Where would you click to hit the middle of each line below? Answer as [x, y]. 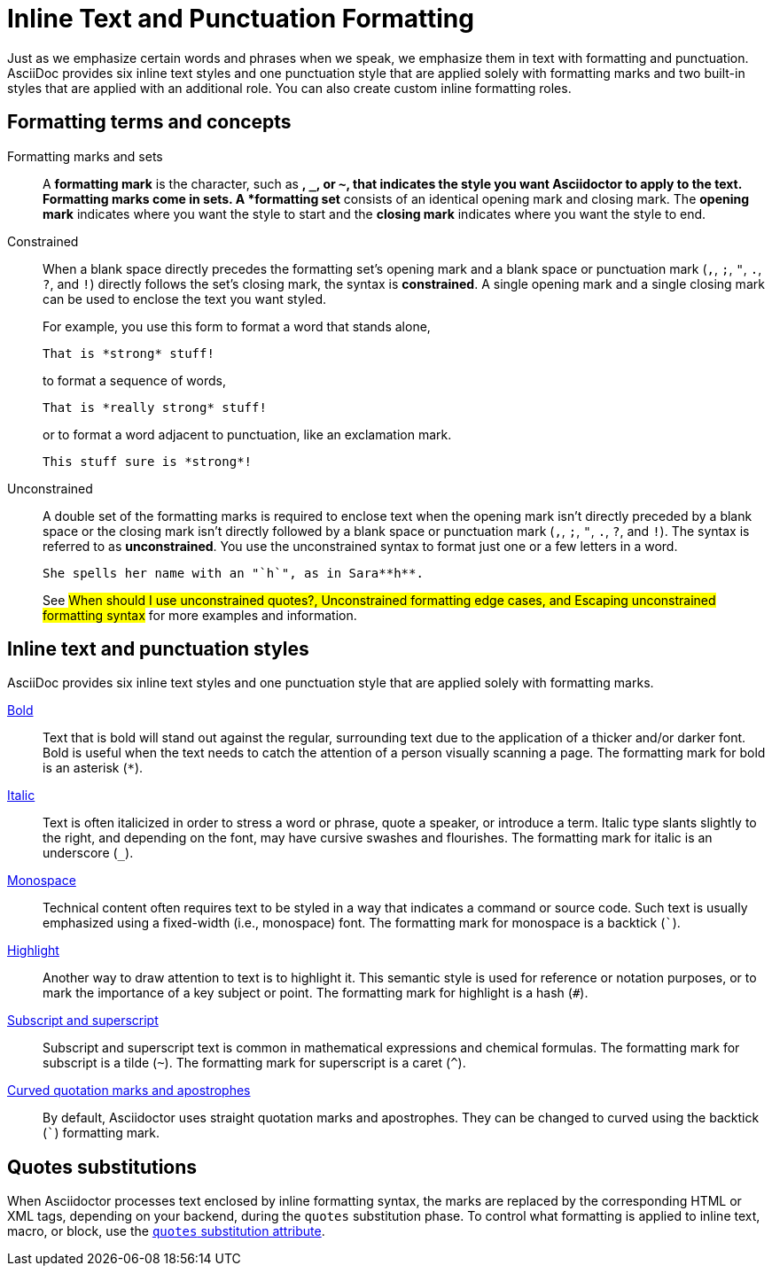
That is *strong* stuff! [129, 353]
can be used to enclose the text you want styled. [185, 299]
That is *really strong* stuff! [155, 407]
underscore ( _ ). [88, 853]
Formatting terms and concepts [149, 122]
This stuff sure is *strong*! [148, 461]
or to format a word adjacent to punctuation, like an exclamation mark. [247, 434]
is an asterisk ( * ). [93, 768]
